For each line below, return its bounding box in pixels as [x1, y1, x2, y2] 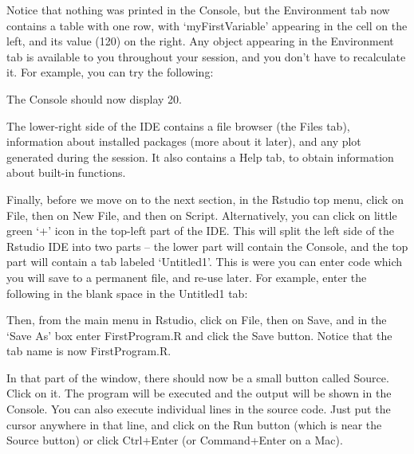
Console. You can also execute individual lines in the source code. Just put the [6, 401, 391, 417]
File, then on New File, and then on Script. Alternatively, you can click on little [6, 206, 397, 223]
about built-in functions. [6, 164, 126, 181]
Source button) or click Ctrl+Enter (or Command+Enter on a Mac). [6, 432, 343, 448]
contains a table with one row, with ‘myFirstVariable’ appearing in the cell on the [6, 17, 408, 33]
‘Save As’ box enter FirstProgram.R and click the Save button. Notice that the [6, 327, 392, 343]
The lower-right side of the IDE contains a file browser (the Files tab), [6, 117, 350, 134]
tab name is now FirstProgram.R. [6, 342, 172, 359]
